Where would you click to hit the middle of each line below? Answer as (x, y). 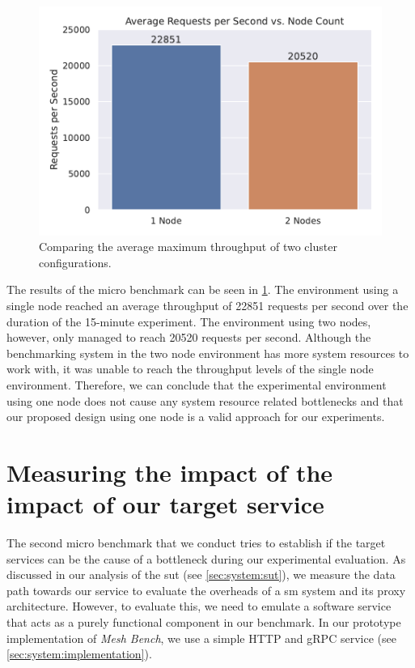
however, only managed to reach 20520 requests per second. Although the (189, 337)
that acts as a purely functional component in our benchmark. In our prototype (204, 622)
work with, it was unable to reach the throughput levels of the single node (190, 369)
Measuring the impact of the (170, 472)
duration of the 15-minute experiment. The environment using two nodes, (189, 321)
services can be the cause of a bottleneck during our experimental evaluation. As (206, 558)
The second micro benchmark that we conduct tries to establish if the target (196, 543)
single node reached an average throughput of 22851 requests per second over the (207, 306)
